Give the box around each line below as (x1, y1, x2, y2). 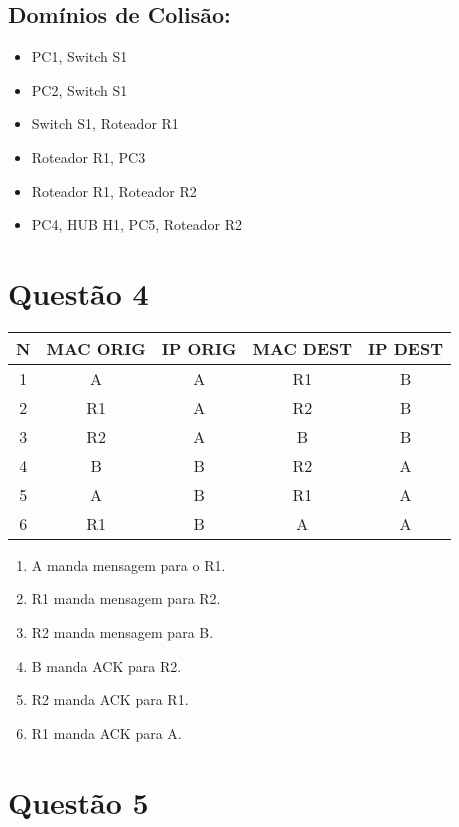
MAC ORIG (46, 336, 146, 360)
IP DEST (368, 336, 443, 360)
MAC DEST (252, 336, 353, 360)
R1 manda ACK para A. (31, 722, 182, 743)
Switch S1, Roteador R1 (31, 113, 179, 134)
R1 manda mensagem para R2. (31, 588, 221, 609)
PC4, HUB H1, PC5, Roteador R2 (31, 214, 243, 235)
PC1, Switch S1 (31, 46, 128, 67)
